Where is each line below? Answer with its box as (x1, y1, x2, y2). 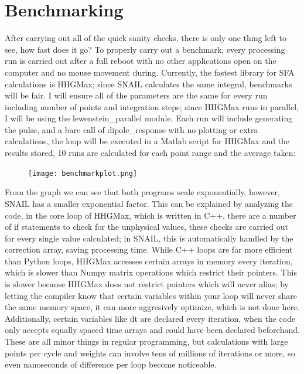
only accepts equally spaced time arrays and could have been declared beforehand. (5, 324, 300, 336)
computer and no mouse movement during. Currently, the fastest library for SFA (5, 66, 295, 78)
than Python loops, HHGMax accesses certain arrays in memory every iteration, (5, 254, 293, 267)
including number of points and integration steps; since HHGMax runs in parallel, (5, 100, 299, 113)
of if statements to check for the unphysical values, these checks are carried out (5, 220, 288, 233)
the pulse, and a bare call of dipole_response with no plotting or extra (5, 123, 258, 135)
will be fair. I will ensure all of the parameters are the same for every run (5, 89, 268, 101)
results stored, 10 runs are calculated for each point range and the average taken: (5, 147, 296, 159)
